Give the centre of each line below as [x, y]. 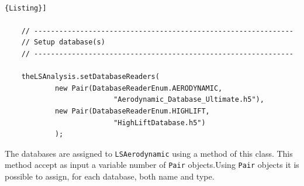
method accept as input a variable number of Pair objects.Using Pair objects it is [152, 165]
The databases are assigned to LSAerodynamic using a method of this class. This [149, 153]
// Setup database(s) [63, 42]
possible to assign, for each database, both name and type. [110, 176]
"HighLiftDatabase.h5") [160, 123]
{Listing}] [26, 8]
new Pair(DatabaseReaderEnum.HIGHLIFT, [132, 111]
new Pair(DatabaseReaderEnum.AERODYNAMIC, [139, 88]
